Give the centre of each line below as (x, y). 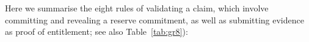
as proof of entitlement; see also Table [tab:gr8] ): (96, 31)
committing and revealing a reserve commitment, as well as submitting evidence (154, 19)
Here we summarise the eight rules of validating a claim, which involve (137, 8)
